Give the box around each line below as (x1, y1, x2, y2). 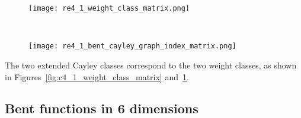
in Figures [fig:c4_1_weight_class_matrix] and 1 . (5, 70, 189, 83)
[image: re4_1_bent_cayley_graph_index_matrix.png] (28, 42, 236, 51)
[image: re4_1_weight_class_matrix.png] (28, 4, 190, 12)
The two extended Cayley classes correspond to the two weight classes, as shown (5, 58, 297, 71)
